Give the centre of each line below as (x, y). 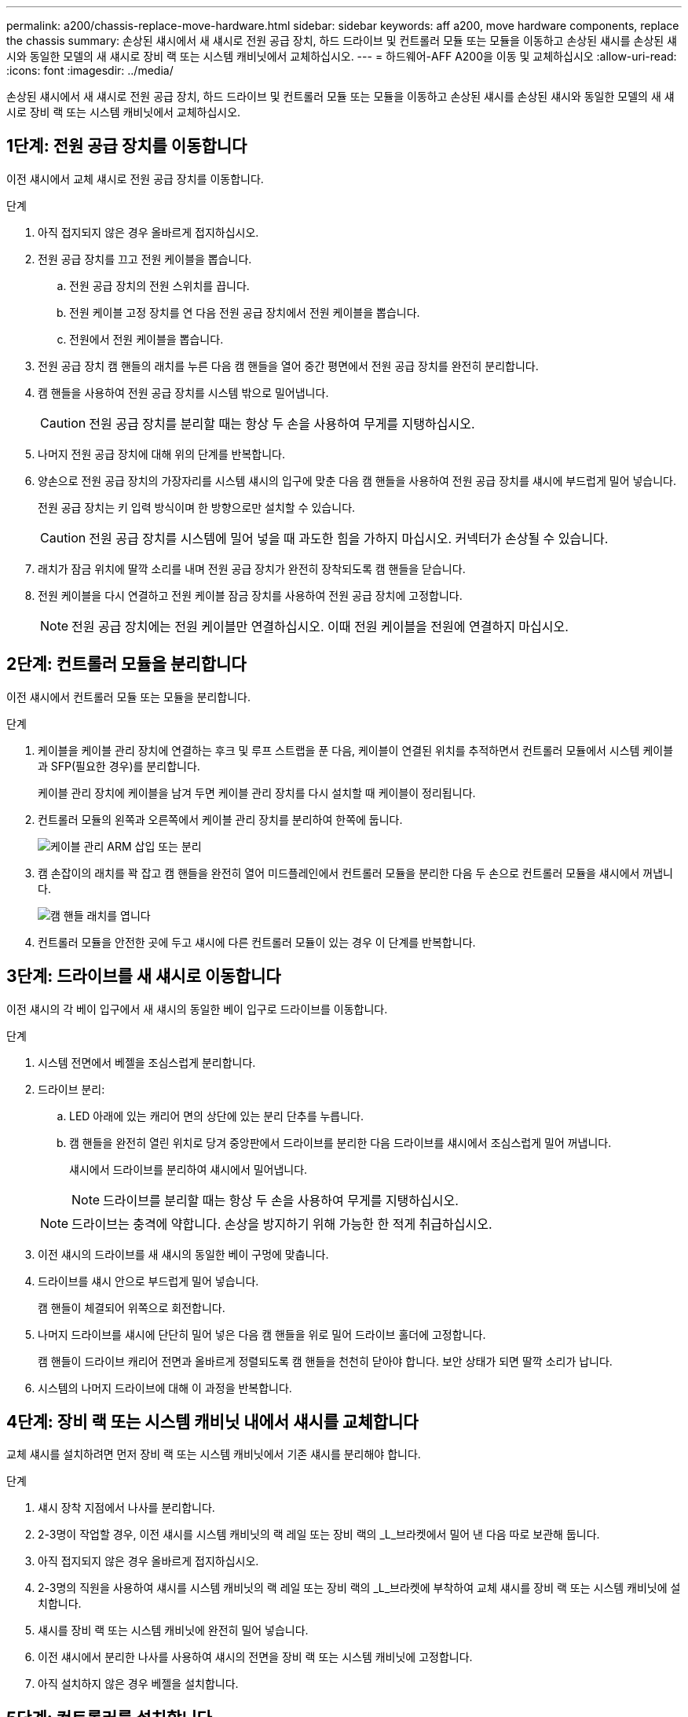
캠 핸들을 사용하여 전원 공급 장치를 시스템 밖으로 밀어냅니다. (183, 392)
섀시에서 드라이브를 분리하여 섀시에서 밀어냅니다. (188, 1169)
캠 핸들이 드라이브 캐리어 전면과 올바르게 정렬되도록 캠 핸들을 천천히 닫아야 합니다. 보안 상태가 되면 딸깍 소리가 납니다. (325, 1361)
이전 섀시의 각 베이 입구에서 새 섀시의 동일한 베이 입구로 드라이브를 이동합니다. (197, 1009)
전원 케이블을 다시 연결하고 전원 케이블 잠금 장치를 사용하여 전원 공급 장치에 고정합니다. (250, 595)
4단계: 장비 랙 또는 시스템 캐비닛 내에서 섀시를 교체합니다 (212, 1421)
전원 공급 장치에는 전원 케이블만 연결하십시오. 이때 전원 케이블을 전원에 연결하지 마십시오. (320, 626)
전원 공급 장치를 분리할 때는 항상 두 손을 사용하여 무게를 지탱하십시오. (282, 423)
